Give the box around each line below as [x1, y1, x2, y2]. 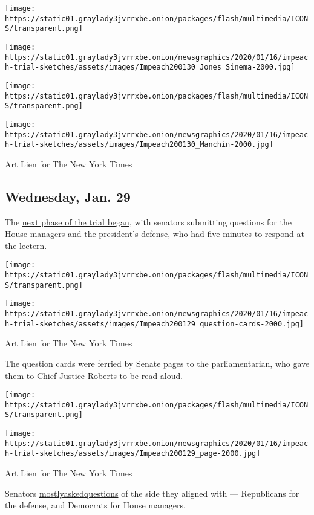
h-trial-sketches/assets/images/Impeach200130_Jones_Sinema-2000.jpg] [5, 63, 295, 72]
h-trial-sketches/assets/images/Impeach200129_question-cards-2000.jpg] [5, 319, 304, 328]
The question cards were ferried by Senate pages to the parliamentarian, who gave [5, 357, 310, 369]
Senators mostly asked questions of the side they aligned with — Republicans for [5, 487, 299, 499]
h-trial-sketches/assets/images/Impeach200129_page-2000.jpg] [5, 449, 261, 458]
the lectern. [5, 239, 47, 251]
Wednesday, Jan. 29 [5, 187, 131, 206]
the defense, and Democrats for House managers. [5, 499, 186, 511]
